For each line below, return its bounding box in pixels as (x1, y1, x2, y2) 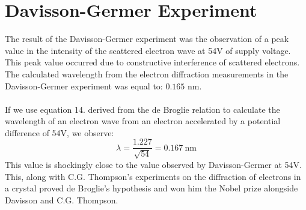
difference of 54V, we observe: (5, 126, 114, 139)
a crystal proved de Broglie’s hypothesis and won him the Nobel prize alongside (5, 182, 298, 194)
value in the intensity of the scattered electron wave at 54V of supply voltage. (5, 44, 291, 56)
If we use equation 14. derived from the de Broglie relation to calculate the (5, 103, 280, 115)
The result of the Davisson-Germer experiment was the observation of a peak (5, 32, 289, 45)
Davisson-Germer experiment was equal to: (5, 79, 163, 92)
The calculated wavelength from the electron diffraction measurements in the (5, 67, 289, 80)
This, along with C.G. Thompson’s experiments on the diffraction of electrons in (5, 170, 301, 182)
